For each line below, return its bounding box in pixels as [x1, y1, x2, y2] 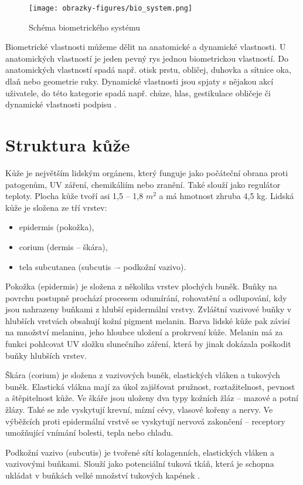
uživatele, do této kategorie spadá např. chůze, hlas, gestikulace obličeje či [5, 86, 271, 99]
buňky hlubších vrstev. [5, 349, 87, 361]
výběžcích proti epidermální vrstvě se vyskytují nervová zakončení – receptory [5, 415, 285, 427]
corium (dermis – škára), [19, 240, 108, 252]
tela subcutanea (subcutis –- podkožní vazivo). [19, 260, 186, 272]
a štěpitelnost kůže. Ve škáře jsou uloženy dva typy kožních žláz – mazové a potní [5, 392, 299, 404]
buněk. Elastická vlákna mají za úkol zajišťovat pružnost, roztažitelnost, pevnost [5, 380, 295, 392]
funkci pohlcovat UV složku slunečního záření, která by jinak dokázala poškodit [5, 338, 291, 350]
